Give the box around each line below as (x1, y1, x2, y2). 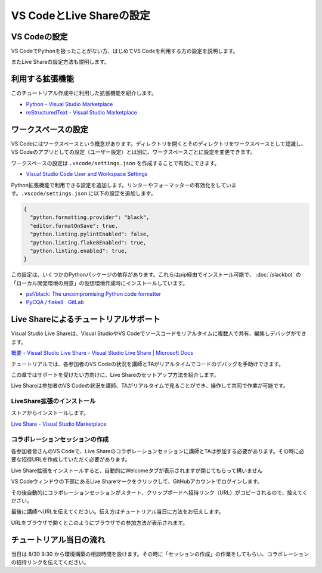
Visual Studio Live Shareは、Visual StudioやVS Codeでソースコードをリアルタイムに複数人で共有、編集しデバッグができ (11, 330, 307, 337)
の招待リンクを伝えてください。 (11, 559, 89, 566)
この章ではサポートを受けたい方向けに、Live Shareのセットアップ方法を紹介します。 (11, 371, 219, 378)
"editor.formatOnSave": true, (30, 222, 119, 229)
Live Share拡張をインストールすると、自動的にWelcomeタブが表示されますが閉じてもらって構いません (11, 467, 263, 474)
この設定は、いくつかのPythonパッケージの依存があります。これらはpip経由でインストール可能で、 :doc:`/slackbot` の (11, 271, 301, 278)
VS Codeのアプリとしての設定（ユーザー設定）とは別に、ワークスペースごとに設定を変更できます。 (11, 148, 256, 156)
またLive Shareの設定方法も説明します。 (11, 58, 110, 66)
